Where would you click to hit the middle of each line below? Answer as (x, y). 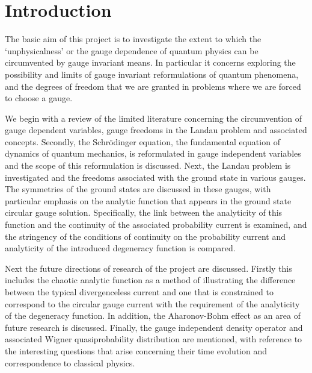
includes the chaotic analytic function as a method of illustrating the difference (150, 280)
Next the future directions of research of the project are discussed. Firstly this (148, 268)
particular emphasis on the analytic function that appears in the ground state (148, 200)
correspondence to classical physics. (70, 362)
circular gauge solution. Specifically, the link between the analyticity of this (144, 212)
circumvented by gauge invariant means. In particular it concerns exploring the (150, 62)
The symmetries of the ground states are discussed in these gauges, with (138, 189)
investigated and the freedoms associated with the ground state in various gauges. (155, 177)
